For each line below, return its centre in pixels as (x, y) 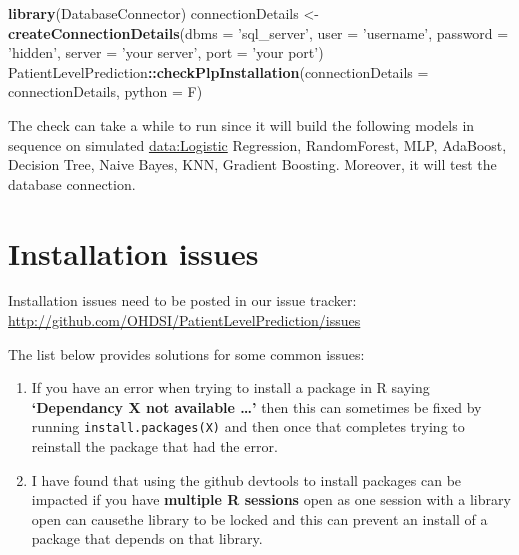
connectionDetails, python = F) (105, 91)
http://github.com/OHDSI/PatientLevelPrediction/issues (184, 320)
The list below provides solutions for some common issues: (186, 353)
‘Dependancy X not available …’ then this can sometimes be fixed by (256, 406)
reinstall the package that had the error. (154, 446)
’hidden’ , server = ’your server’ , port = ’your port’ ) (166, 52)
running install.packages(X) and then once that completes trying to (248, 426)
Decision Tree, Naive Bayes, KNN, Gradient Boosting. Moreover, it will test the (252, 164)
